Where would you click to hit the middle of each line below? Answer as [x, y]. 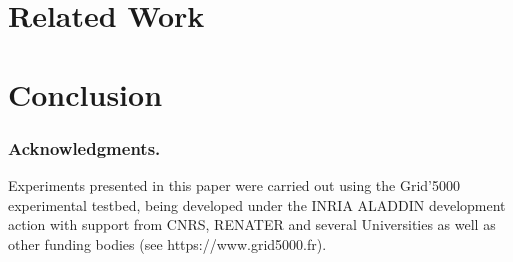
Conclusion [85, 93]
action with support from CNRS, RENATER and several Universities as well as [252, 224]
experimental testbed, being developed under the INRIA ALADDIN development [257, 204]
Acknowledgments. [84, 147]
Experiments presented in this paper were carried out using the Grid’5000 [234, 184]
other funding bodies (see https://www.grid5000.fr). [167, 243]
